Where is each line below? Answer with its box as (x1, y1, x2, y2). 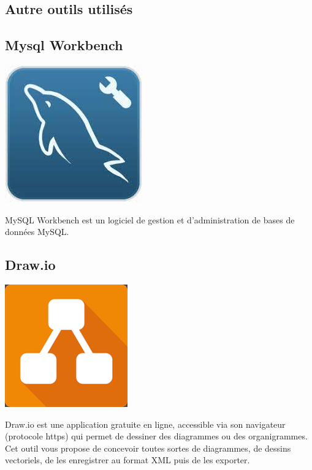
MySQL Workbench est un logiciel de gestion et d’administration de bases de (5, 213, 295, 226)
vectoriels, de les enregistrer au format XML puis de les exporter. (5, 453, 250, 466)
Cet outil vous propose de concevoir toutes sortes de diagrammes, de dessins (5, 441, 291, 454)
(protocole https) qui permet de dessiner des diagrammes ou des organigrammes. (5, 430, 308, 442)
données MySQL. (5, 225, 69, 238)
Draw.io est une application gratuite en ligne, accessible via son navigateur (5, 417, 286, 430)
